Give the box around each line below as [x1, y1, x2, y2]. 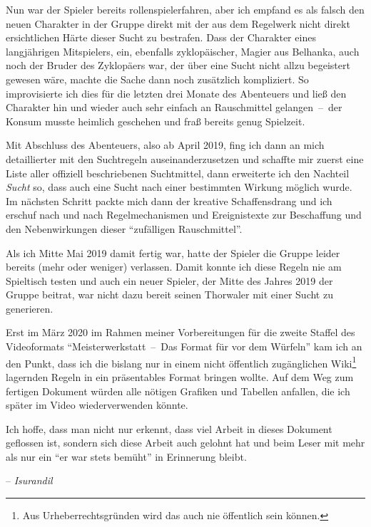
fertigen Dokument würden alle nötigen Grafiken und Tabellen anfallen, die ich [6, 383, 350, 398]
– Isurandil [6, 473, 53, 488]
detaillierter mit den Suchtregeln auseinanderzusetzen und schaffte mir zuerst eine [6, 151, 364, 166]
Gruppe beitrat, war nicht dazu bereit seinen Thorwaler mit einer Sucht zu [6, 287, 333, 302]
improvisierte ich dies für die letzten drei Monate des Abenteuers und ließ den [6, 85, 347, 100]
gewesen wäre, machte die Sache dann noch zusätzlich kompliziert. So [6, 71, 309, 86]
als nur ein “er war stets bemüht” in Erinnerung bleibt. [6, 449, 247, 464]
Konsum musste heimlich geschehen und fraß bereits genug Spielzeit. [6, 113, 305, 128]
